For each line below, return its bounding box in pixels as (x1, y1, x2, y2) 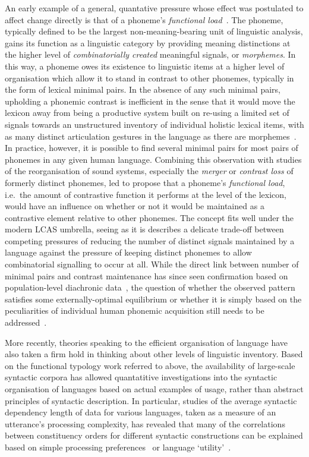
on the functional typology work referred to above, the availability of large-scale (5, 359, 295, 371)
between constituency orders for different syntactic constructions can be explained (5, 429, 303, 442)
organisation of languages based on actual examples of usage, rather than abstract (5, 383, 304, 395)
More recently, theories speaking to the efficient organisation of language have (5, 336, 288, 348)
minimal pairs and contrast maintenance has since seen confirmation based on (5, 269, 288, 282)
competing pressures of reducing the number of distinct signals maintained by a (5, 234, 295, 247)
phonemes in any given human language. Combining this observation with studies (5, 153, 302, 165)
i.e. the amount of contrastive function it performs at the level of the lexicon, (5, 188, 286, 200)
